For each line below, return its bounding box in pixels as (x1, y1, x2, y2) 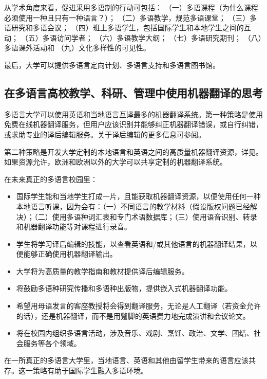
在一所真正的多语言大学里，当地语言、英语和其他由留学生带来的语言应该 (4, 355, 249, 366)
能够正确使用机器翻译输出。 (23, 248, 117, 259)
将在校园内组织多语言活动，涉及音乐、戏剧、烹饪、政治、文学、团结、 (16, 328, 254, 338)
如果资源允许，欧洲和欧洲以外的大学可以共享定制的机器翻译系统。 (4, 156, 227, 167)
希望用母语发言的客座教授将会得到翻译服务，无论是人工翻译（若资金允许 (16, 300, 261, 311)
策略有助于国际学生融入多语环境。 (32, 365, 148, 376)
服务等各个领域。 (23, 337, 81, 348)
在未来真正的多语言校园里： (4, 173, 98, 184)
